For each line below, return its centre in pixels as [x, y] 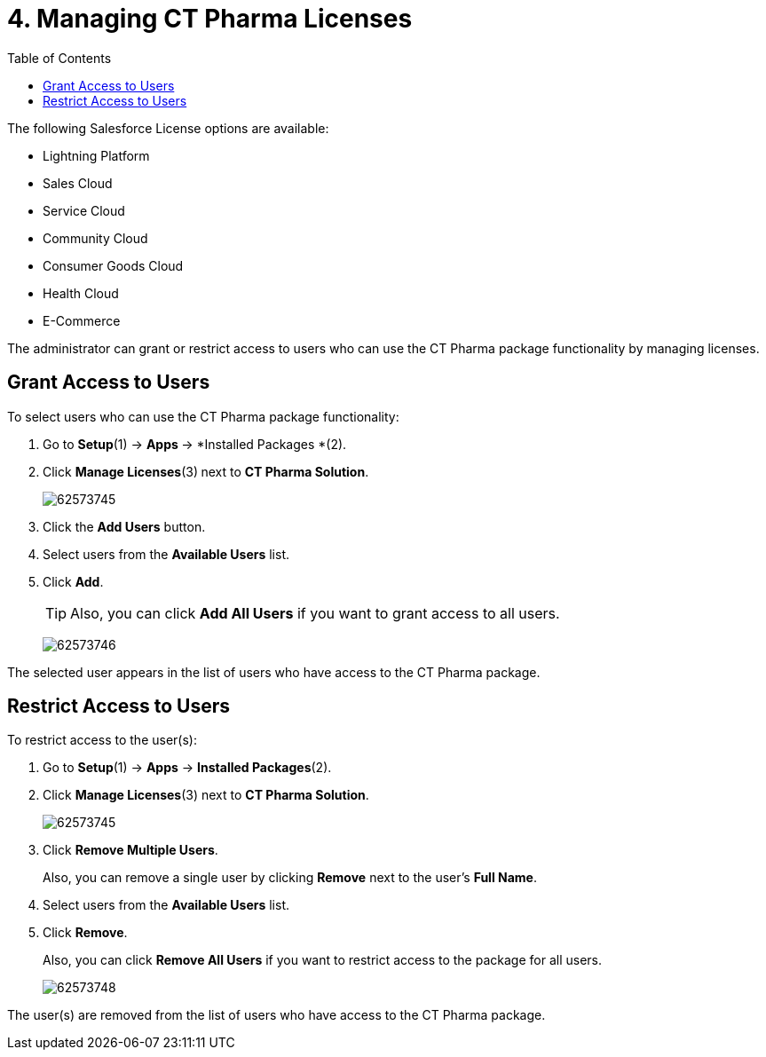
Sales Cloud [78, 183]
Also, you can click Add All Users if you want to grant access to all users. [315, 613]
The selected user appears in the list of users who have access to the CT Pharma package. [274, 672]
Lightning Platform [96, 155]
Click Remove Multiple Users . [130, 850]
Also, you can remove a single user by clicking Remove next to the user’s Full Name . [290, 878]
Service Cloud [84, 210]
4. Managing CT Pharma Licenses [210, 19]
